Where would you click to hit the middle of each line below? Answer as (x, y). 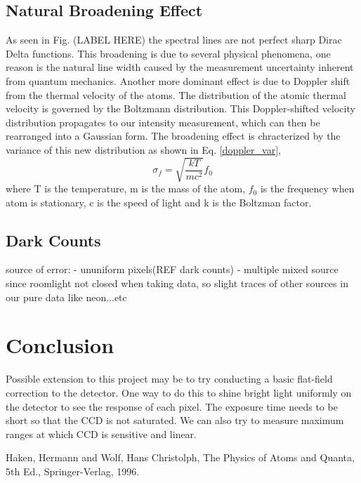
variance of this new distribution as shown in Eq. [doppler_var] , (143, 149)
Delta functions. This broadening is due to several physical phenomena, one (168, 53)
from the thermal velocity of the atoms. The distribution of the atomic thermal (176, 94)
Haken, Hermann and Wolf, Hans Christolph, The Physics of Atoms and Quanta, (180, 457)
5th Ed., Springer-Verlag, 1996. (73, 471)
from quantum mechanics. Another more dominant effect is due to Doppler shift (178, 80)
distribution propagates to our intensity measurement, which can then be (163, 122)
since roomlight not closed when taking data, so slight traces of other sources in (177, 283)
